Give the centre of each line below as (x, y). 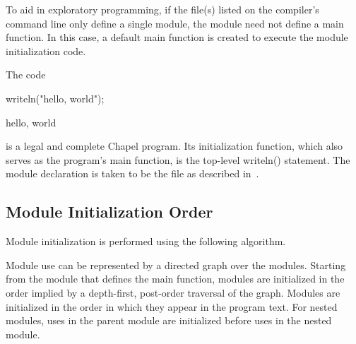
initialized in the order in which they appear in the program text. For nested (172, 306)
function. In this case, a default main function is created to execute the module (177, 37)
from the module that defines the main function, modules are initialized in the (175, 279)
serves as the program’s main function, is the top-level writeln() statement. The (178, 159)
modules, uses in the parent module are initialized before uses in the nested (169, 320)
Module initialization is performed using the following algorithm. (146, 241)
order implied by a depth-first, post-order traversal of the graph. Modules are (173, 292)
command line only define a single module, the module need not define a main (175, 23)
